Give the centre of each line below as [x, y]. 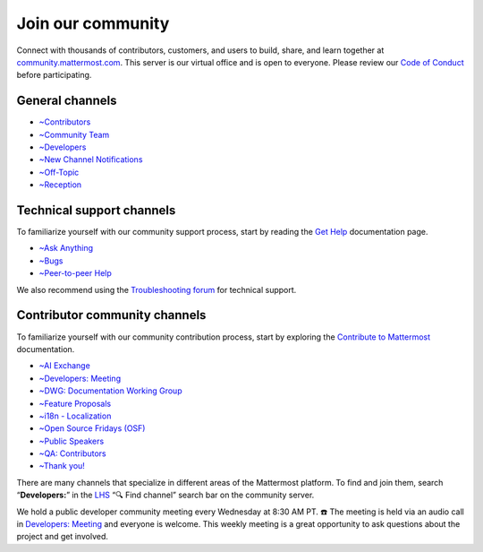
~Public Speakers [72, 441]
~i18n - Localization [75, 416]
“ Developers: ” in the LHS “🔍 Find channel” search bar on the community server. [165, 495]
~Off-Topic [59, 172]
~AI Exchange [65, 366]
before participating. [54, 75]
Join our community [93, 23]
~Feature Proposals [75, 403]
